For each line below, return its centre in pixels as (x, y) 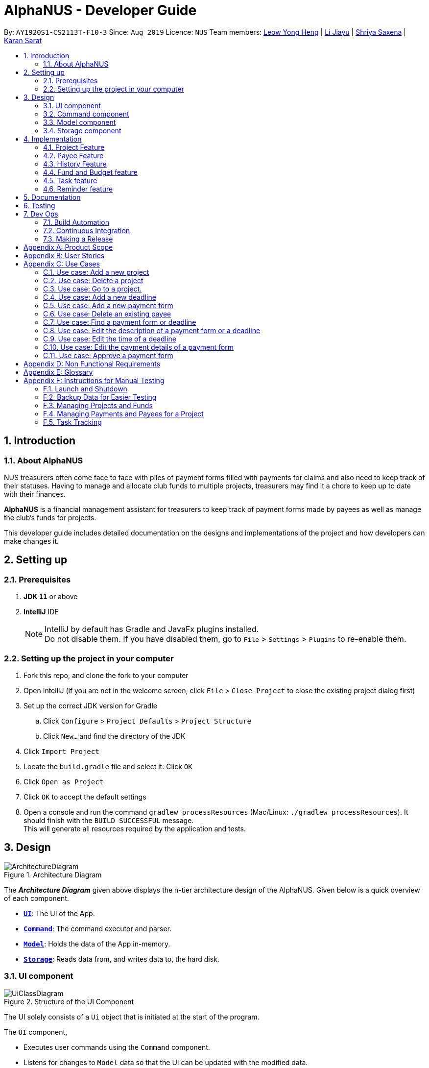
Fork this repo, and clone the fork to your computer (106, 675)
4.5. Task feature (70, 180)
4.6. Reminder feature (78, 189)
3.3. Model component (80, 122)
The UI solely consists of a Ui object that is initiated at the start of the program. (132, 1017)
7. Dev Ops (41, 214)
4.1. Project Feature (74, 147)
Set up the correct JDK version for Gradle (90, 705)
